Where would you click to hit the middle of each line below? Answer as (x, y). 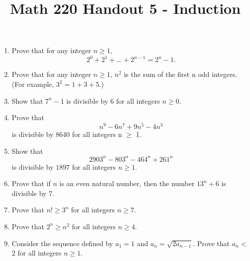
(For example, (33, 84)
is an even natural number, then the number (127, 183)
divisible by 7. (33, 193)
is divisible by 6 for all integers (113, 100)
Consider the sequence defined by (62, 243)
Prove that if (31, 183)
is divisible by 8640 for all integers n (67, 134)
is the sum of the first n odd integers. (181, 74)
